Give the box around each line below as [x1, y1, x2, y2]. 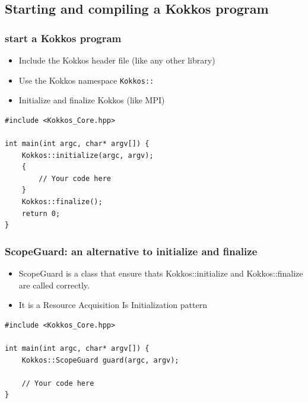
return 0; [21, 209, 61, 218]
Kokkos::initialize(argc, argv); [21, 151, 154, 160]
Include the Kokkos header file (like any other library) [18, 54, 215, 66]
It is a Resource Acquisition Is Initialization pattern [18, 299, 207, 311]
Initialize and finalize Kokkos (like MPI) [18, 94, 165, 106]
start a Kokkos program [5, 30, 122, 45]
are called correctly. [18, 278, 90, 291]
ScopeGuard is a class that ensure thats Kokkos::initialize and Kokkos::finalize [18, 267, 303, 279]
